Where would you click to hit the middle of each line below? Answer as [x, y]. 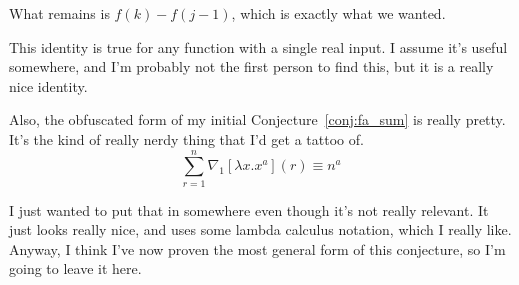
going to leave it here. [75, 268]
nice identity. [48, 85]
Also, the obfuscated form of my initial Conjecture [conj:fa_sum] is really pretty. [257, 119]
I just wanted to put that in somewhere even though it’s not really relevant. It [249, 209]
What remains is [59, 13]
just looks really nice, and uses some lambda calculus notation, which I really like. [260, 229]
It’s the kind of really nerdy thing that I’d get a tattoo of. [186, 138]
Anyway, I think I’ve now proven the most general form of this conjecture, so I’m [257, 248]
